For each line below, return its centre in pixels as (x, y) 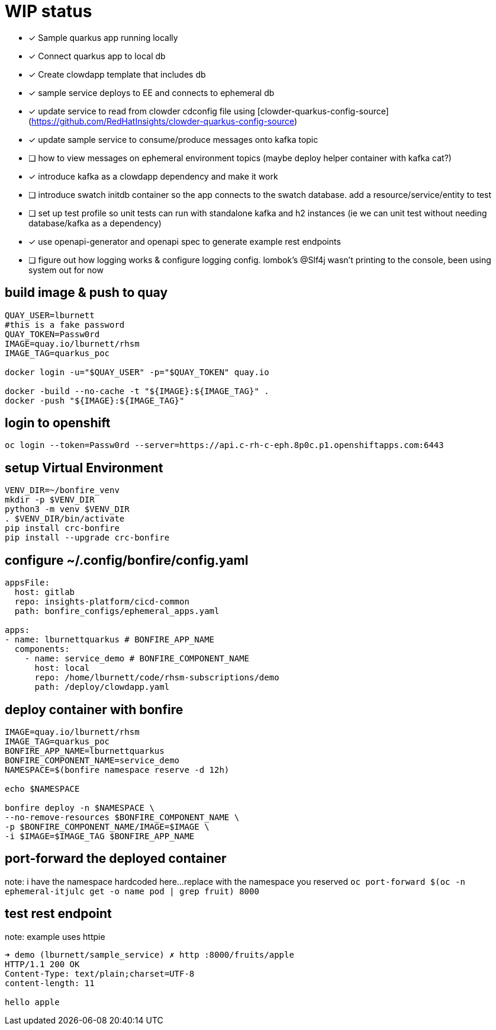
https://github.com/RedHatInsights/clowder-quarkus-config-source (163, 121)
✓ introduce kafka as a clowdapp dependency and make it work (153, 176)
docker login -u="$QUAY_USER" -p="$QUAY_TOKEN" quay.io (137, 372)
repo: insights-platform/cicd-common (102, 602)
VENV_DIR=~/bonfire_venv (62, 490)
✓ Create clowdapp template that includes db (117, 74)
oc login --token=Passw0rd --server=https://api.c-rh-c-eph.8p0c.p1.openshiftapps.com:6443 (224, 445)
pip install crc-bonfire (62, 528)
